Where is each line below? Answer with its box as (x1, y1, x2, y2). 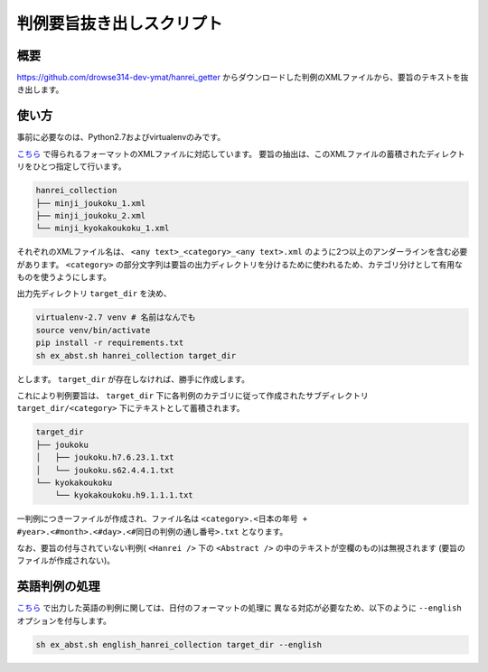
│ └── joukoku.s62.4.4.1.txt (35, 465, 175, 475)
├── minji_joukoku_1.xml (35, 198, 146, 208)
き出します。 (16, 84, 64, 95)
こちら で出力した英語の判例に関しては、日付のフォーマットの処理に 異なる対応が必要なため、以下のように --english (16, 602, 462, 613)
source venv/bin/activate (35, 325, 151, 335)
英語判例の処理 (16, 579, 100, 594)
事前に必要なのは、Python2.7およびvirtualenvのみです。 (16, 132, 226, 143)
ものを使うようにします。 (16, 272, 112, 283)
